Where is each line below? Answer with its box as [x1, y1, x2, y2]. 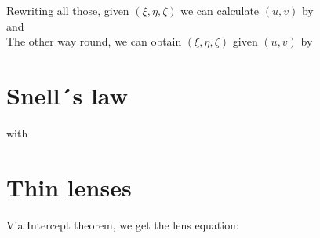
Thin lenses [6, 170, 132, 203]
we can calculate [180, 2, 260, 18]
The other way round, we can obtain [6, 33, 182, 49]
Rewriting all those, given [6, 2, 129, 18]
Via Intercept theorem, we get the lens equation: [6, 216, 239, 233]
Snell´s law [6, 79, 128, 111]
